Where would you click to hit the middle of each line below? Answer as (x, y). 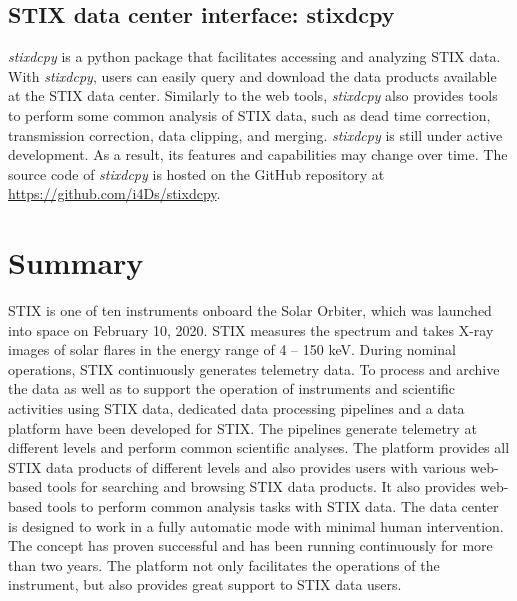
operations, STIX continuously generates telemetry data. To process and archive (254, 368)
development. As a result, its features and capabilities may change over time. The (258, 154)
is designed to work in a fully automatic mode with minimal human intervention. (256, 525)
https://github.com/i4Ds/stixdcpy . (114, 193)
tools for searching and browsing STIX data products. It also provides (261, 486)
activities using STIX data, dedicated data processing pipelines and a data (236, 408)
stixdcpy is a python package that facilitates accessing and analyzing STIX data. (254, 56)
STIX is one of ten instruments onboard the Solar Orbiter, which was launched (250, 310)
